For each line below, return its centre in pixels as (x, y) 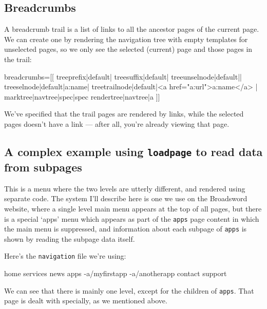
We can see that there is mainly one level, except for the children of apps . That (129, 290)
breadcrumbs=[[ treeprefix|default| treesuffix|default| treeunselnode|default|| (123, 76)
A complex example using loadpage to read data (133, 151)
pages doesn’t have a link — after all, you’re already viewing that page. (117, 123)
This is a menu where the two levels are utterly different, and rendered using (125, 188)
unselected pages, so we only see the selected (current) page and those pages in (128, 49)
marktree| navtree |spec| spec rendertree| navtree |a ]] (82, 96)
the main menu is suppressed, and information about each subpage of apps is (126, 229)
